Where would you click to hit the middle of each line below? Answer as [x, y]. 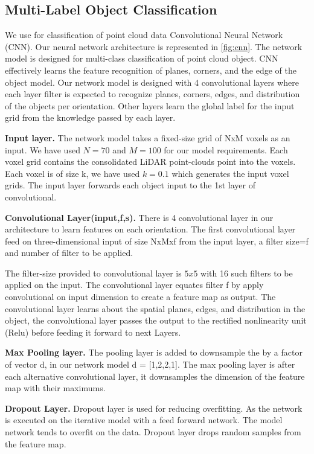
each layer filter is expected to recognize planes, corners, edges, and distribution [152, 94]
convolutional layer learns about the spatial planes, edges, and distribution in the [155, 308]
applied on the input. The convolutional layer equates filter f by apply [134, 285]
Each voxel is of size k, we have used [72, 173]
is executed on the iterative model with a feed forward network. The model [144, 420]
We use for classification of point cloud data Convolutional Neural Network [144, 35]
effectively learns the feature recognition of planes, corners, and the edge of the [151, 70]
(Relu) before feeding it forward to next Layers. [93, 332]
